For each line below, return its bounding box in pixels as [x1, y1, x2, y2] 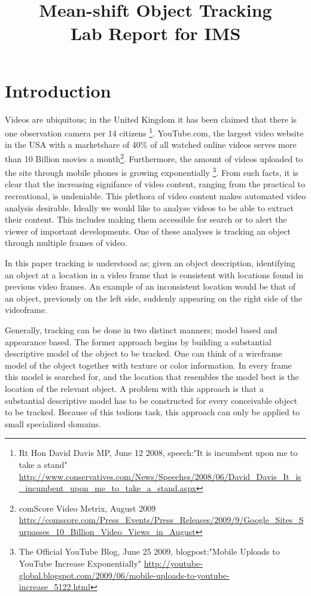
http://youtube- [144, 557, 203, 570]
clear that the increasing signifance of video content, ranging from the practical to [5, 178, 306, 190]
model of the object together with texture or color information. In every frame [5, 358, 292, 371]
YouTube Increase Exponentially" [19, 557, 142, 570]
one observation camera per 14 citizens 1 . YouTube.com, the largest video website [5, 125, 304, 139]
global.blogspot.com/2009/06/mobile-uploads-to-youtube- [19, 568, 230, 581]
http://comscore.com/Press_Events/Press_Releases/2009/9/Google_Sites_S [19, 513, 304, 526]
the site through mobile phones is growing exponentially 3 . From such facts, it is [5, 165, 298, 178]
